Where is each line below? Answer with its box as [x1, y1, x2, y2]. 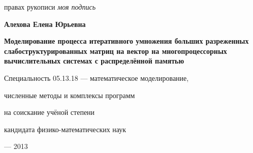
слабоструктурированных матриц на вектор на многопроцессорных [4, 45, 227, 56]
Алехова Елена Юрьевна [4, 18, 86, 29]
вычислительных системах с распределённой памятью [4, 55, 184, 66]
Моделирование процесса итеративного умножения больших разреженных [4, 36, 249, 46]
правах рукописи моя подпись [4, 2, 96, 12]
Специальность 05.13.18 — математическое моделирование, [4, 72, 189, 83]
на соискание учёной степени [4, 107, 95, 117]
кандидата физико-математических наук [4, 124, 126, 134]
